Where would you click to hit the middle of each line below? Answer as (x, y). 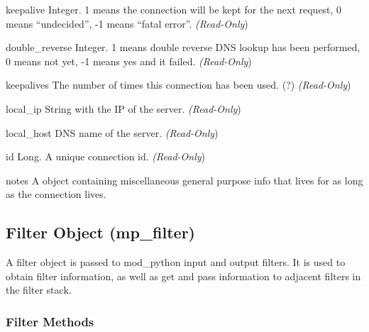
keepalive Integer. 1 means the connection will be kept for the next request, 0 (174, 9)
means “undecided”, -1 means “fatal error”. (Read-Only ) (127, 23)
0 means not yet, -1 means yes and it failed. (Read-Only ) (129, 61)
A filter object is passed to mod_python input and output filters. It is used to (176, 262)
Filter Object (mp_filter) (100, 232)
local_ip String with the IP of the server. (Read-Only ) (123, 108)
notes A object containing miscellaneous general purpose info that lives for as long (184, 180)
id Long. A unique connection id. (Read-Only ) (106, 156)
